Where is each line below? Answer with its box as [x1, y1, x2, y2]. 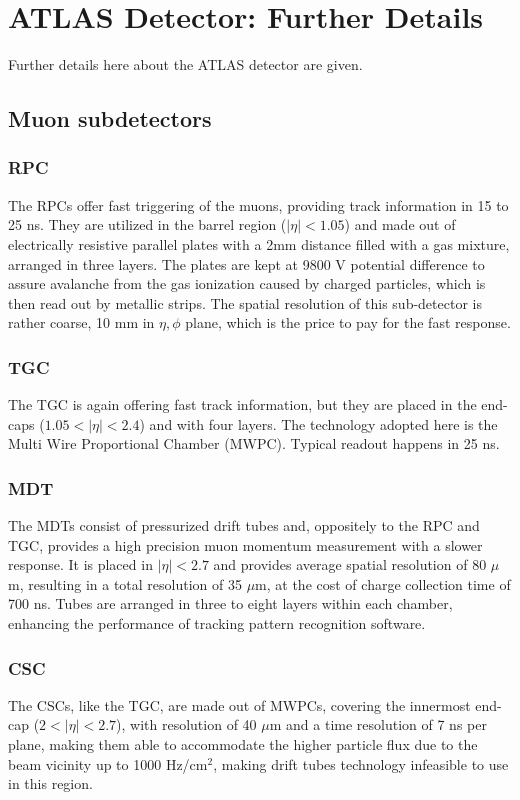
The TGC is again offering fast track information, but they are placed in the [8, 394, 477, 415]
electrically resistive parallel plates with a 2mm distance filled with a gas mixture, [8, 233, 510, 254]
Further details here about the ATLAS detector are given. [8, 54, 363, 75]
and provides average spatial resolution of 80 [213, 554, 487, 575]
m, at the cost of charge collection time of [255, 573, 511, 594]
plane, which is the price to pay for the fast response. [185, 312, 511, 333]
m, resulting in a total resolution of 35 [8, 573, 242, 594]
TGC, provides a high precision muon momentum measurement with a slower [8, 534, 483, 555]
